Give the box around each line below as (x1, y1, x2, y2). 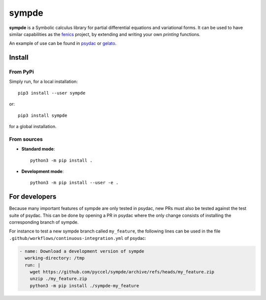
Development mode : (21, 168, 64, 174)
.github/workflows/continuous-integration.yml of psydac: (9, 235, 146, 241)
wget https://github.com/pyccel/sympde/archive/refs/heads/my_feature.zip (30, 269, 214, 274)
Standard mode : (21, 146, 55, 152)
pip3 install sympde (18, 112, 67, 118)
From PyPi (9, 68, 34, 75)
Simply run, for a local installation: (9, 79, 78, 85)
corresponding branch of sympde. (9, 219, 79, 225)
